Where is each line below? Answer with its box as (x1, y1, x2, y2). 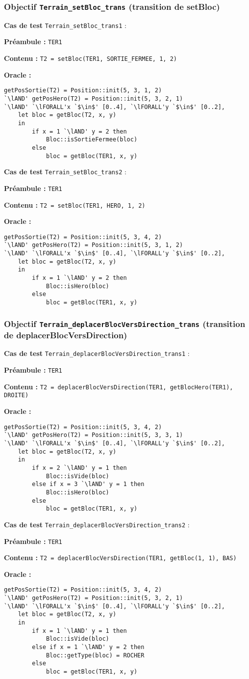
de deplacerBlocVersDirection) (4, 329, 127, 341)
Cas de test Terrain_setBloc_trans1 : (4, 20, 126, 30)
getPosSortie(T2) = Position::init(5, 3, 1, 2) (4, 87, 162, 94)
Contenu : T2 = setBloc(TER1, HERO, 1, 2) (4, 199, 146, 210)
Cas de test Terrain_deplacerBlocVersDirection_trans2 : (4, 519, 190, 529)
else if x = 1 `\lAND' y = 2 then (32, 644, 145, 651)
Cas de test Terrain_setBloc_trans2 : (4, 166, 126, 177)
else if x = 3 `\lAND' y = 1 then (32, 481, 145, 488)
